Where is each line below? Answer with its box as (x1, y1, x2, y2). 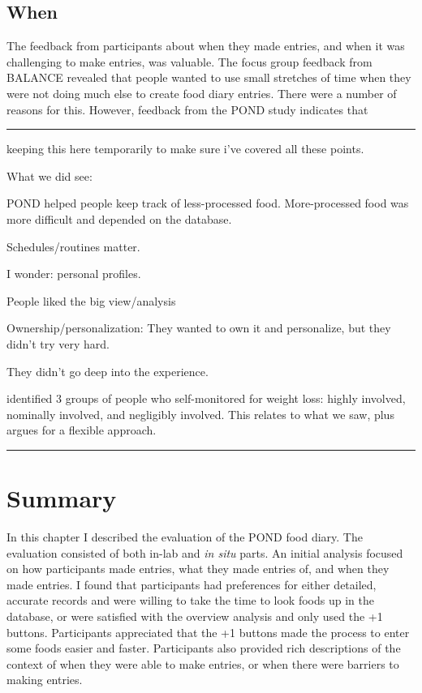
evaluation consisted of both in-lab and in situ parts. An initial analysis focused (6, 544, 403, 561)
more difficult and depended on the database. (6, 210, 232, 227)
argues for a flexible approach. (6, 421, 157, 438)
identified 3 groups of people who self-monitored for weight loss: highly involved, (6, 390, 406, 407)
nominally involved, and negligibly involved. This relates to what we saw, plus (6, 405, 394, 422)
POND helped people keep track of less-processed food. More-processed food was (6, 195, 409, 212)
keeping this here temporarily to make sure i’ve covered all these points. (6, 140, 364, 157)
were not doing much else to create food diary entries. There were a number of (6, 84, 397, 101)
